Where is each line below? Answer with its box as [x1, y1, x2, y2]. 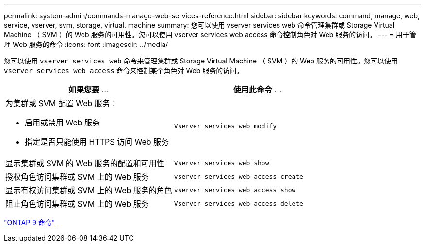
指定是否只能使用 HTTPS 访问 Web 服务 [25, 137, 169, 147]
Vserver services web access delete [174, 200, 303, 207]
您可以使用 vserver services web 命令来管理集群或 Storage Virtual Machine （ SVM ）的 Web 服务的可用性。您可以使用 [4, 57, 398, 65]
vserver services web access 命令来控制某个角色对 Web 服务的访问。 [4, 66, 244, 75]
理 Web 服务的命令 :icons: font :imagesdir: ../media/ [4, 40, 168, 48]
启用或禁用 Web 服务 [25, 118, 100, 127]
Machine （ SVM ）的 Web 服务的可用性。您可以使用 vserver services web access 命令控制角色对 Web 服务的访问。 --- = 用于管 [4, 31, 416, 39]
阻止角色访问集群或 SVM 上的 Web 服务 [5, 199, 149, 209]
